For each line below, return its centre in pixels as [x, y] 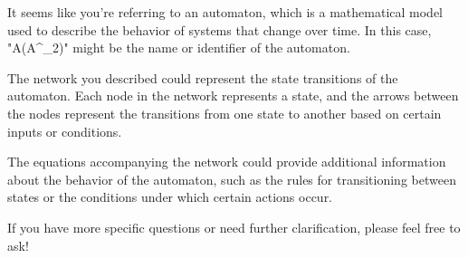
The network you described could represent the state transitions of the [203, 77]
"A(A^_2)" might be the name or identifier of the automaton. [179, 48]
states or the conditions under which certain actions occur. [170, 197]
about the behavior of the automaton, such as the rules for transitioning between [232, 179]
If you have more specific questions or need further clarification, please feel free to [234, 227]
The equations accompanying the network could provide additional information [227, 162]
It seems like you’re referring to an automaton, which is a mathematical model [225, 12]
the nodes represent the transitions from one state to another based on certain [224, 113]
